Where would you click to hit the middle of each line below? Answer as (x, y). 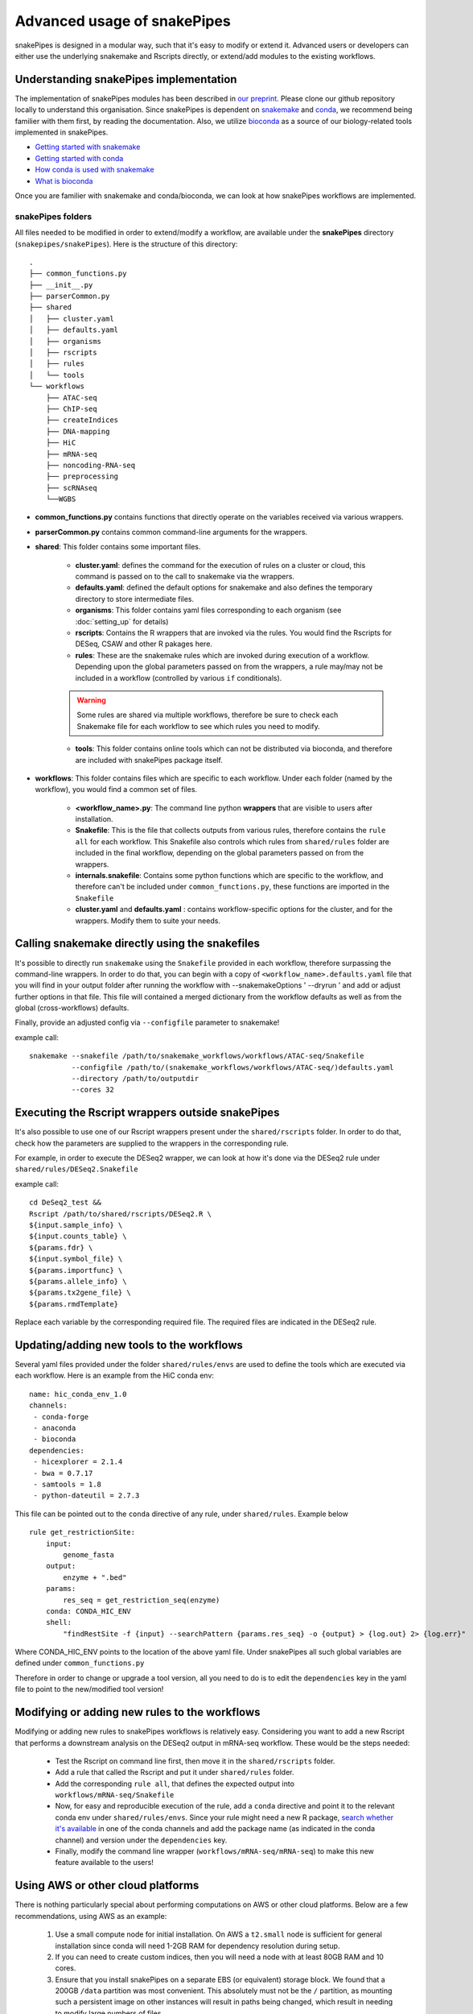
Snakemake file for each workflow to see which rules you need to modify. (199, 726)
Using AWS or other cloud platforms (107, 1886)
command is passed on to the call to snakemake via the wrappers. (185, 577)
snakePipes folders (53, 216)
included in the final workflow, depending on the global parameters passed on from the (220, 853)
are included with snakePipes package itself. (149, 760)
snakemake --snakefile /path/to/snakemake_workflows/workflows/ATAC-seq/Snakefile (197, 1056)
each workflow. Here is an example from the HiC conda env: (115, 1376)
